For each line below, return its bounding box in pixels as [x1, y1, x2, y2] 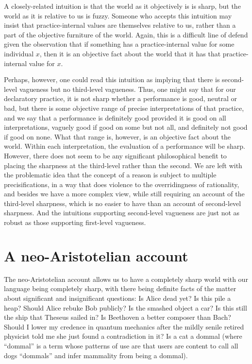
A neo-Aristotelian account [4, 245, 188, 265]
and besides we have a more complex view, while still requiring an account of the [4, 189, 245, 199]
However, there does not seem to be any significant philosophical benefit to [4, 150, 227, 160]
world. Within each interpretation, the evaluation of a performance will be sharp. [4, 141, 245, 151]
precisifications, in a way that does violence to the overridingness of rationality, [4, 179, 239, 189]
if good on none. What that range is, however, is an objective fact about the [4, 131, 231, 141]
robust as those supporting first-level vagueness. [4, 217, 146, 227]
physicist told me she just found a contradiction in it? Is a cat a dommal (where [4, 331, 242, 341]
